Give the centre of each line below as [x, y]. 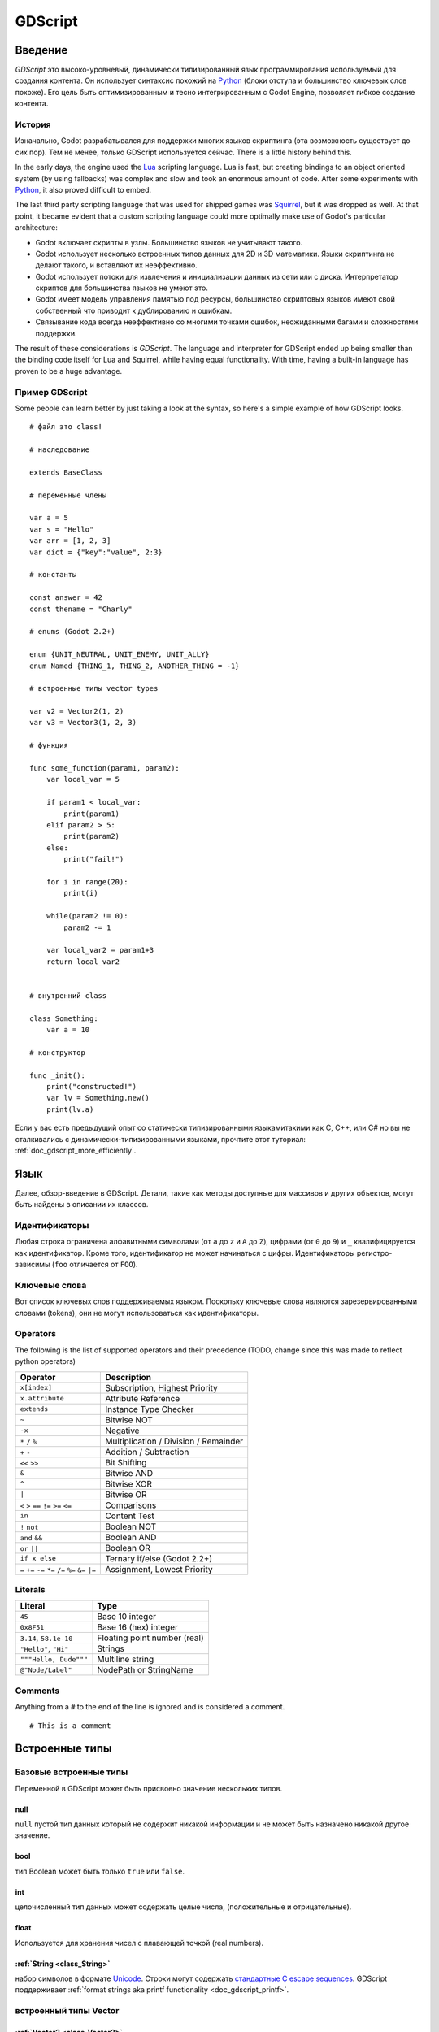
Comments [37, 1691]
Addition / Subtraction [147, 1452]
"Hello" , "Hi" [44, 1648]
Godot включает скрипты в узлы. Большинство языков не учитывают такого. [169, 242]
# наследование [60, 450]
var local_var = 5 [83, 779]
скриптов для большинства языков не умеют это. [122, 288]
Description [128, 1377]
